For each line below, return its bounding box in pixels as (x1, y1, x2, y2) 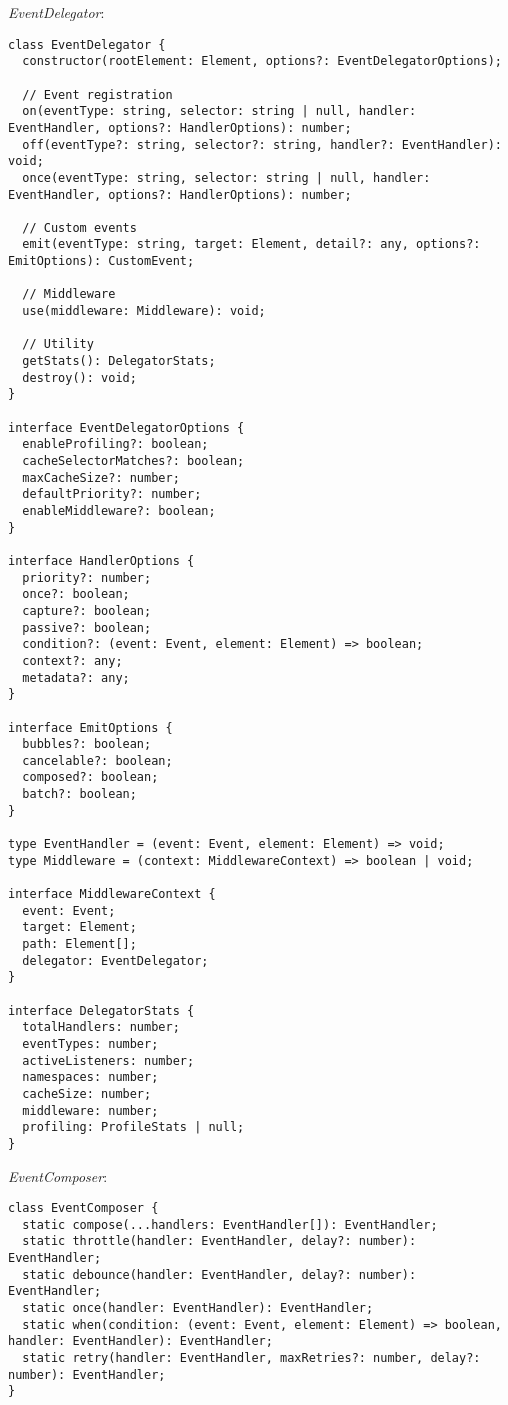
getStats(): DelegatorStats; (22, 354, 216, 369)
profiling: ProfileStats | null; (22, 1120, 245, 1135)
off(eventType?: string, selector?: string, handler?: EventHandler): (22, 137, 502, 152)
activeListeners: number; (22, 1053, 195, 1068)
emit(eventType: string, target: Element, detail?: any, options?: (22, 237, 481, 252)
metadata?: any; (22, 670, 130, 685)
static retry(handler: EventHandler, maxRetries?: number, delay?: (22, 1351, 481, 1366)
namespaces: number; (22, 1070, 159, 1085)
